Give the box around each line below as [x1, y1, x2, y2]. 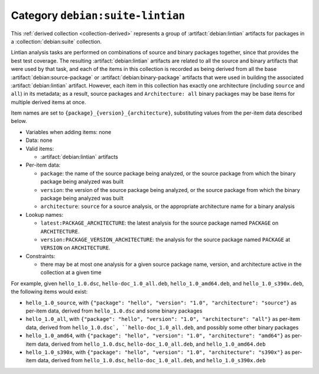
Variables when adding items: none [25, 128, 112, 135]
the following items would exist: [11, 288, 88, 295]
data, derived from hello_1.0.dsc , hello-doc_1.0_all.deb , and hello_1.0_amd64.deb [37, 340, 266, 347]
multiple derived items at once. [11, 98, 86, 106]
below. [11, 118, 27, 125]
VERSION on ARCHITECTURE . [40, 244, 110, 251]
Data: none [25, 136, 53, 144]
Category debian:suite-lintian [11, 9, 185, 22]
